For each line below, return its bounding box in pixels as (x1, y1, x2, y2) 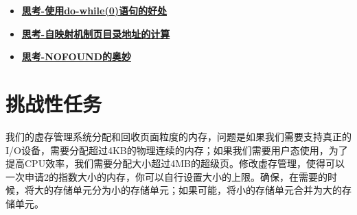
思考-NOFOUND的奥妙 (21, 49, 131, 64)
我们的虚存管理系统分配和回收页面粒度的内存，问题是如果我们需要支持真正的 (5, 129, 352, 143)
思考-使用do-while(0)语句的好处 (21, 3, 167, 17)
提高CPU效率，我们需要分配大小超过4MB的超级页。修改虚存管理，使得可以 (5, 156, 345, 170)
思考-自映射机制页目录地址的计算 (21, 26, 170, 40)
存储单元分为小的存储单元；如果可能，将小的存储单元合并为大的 (53, 183, 342, 197)
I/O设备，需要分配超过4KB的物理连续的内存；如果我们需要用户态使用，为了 (5, 142, 348, 157)
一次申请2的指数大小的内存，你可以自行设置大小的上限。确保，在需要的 (5, 169, 327, 184)
